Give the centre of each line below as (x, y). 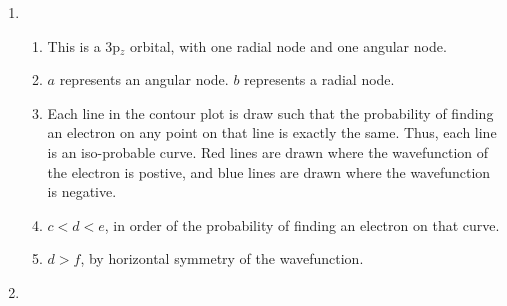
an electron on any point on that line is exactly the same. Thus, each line (272, 132)
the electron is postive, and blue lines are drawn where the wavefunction (269, 171)
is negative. (82, 191)
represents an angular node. (144, 79)
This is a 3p (84, 45)
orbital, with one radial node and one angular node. (288, 45)
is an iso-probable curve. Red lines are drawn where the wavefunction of (268, 151)
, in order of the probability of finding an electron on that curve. (302, 224)
